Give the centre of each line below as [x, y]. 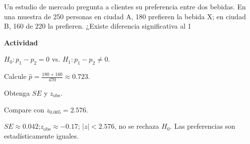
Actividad [21, 42]
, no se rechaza [137, 126]
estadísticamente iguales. [41, 135]
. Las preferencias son [203, 126]
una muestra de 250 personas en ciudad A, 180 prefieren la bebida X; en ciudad [125, 16]
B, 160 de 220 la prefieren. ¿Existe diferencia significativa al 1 [98, 26]
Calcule [15, 76]
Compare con [24, 109]
